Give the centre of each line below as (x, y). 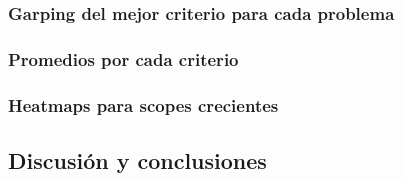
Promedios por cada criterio (123, 58)
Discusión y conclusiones (137, 159)
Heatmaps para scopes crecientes (143, 104)
